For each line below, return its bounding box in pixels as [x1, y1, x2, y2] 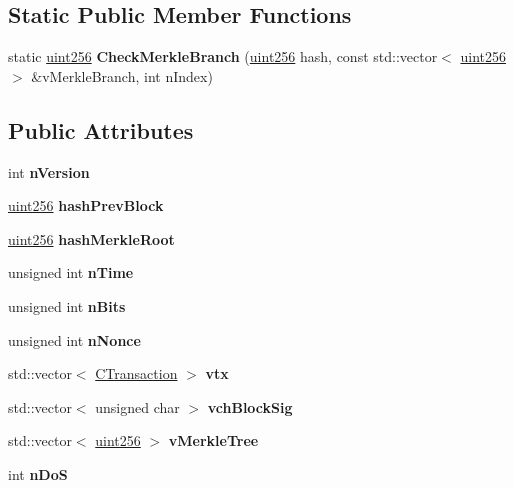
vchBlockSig [207, 396, 293, 417]
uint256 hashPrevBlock [8, 195, 164, 216]
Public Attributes [8, 114, 194, 145]
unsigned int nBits [8, 295, 126, 316]
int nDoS [8, 463, 68, 484]
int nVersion [8, 161, 90, 182]
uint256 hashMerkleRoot [8, 228, 175, 249]
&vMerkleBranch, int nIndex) [31, 65, 213, 86]
